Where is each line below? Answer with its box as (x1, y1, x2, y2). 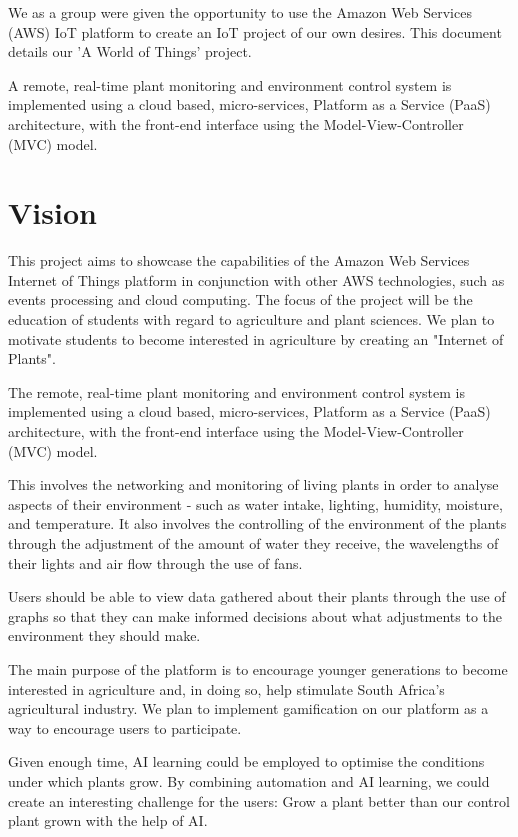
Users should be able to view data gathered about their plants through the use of (8, 586, 506, 607)
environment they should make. (8, 625, 201, 646)
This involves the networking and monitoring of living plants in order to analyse (8, 474, 499, 495)
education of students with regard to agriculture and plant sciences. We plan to (8, 309, 495, 330)
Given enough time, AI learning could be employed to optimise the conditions (8, 751, 485, 772)
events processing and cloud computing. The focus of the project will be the (8, 289, 473, 310)
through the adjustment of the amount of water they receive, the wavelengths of (8, 533, 499, 553)
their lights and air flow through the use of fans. (8, 552, 303, 573)
